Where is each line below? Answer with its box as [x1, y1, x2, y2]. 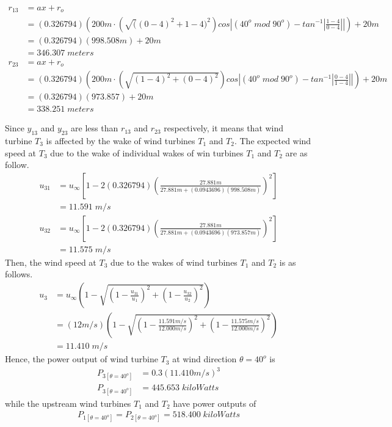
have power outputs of [173, 396, 256, 409]
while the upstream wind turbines [5, 396, 131, 409]
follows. [5, 268, 33, 280]
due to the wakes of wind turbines [111, 255, 238, 268]
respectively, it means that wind [164, 122, 284, 134]
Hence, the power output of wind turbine [5, 352, 158, 365]
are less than [71, 122, 118, 134]
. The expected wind [234, 134, 311, 147]
